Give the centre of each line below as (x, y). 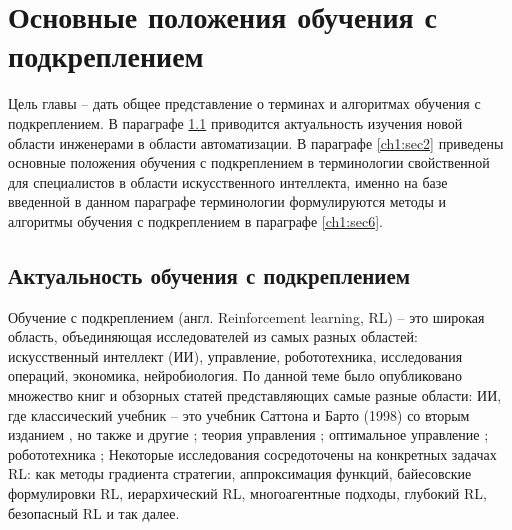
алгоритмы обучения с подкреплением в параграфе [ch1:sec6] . (195, 220)
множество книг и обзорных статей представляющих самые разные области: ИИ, (255, 395)
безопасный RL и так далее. (94, 512)
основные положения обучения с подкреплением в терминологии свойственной (249, 162)
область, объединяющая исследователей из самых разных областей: (213, 336)
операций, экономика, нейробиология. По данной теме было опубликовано (235, 375)
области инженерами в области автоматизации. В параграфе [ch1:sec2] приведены (256, 142)
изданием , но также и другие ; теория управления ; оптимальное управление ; (248, 434)
